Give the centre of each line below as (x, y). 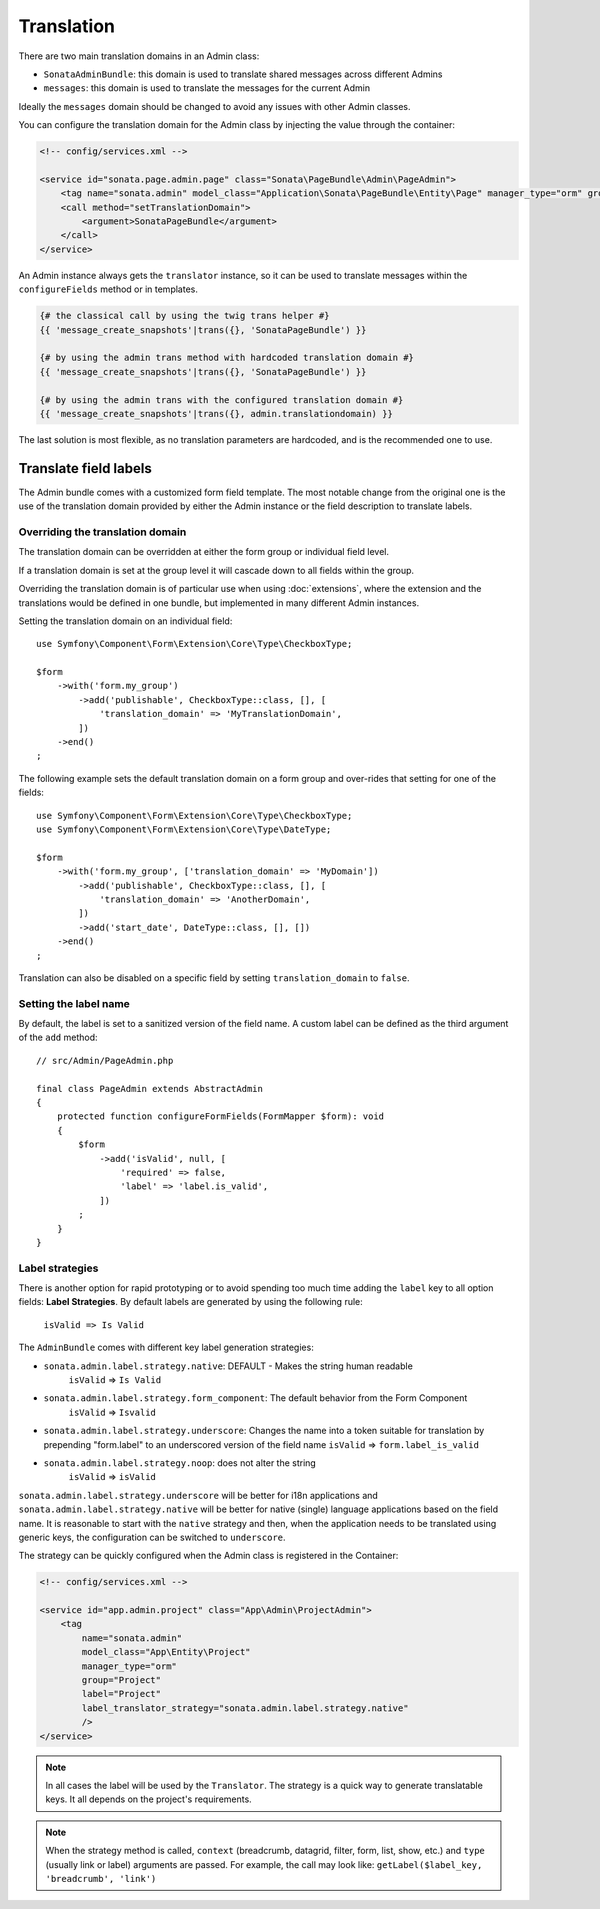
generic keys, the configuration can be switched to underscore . (152, 1537)
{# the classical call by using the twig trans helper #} (184, 316)
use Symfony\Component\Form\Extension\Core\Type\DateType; (184, 829)
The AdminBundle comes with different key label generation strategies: (166, 1347)
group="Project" (121, 1680)
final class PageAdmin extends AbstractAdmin (150, 1088)
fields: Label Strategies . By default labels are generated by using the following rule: (191, 1302)
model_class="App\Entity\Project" (166, 1652)
